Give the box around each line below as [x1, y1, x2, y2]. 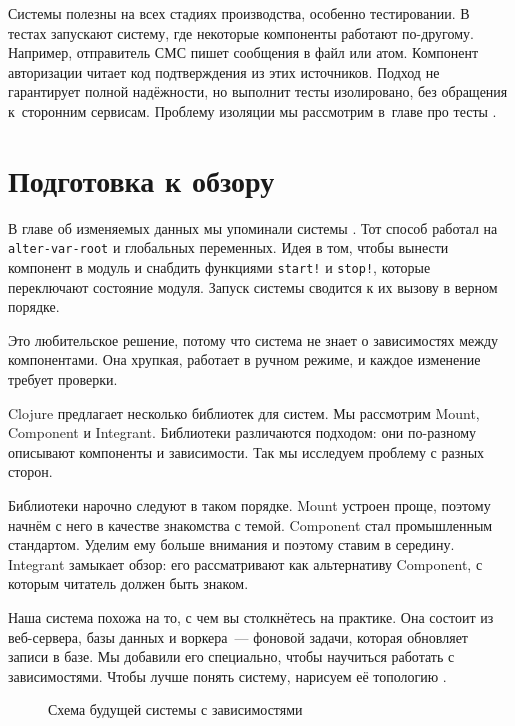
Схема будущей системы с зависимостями [48, 699, 303, 720]
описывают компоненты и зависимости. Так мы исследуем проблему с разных [8, 441, 485, 462]
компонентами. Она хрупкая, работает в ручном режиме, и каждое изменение [8, 349, 481, 370]
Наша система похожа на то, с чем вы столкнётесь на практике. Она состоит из [8, 606, 494, 627]
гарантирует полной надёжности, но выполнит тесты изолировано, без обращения [8, 81, 508, 102]
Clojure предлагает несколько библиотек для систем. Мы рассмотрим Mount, [8, 402, 480, 423]
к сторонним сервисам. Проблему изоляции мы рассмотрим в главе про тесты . [8, 100, 497, 121]
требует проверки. [8, 368, 118, 389]
